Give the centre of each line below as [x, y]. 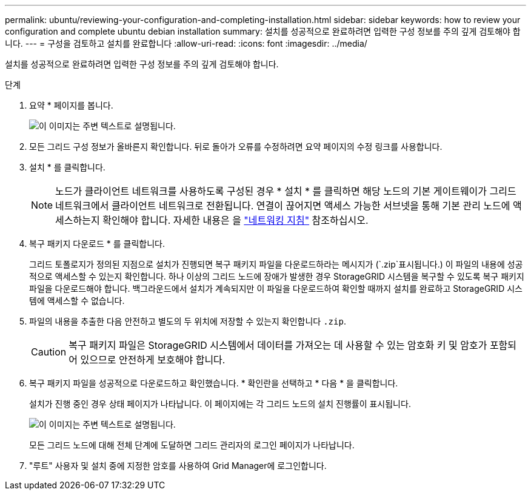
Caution [49, 352]
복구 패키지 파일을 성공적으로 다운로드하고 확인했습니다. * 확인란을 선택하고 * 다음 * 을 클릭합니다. [214, 383]
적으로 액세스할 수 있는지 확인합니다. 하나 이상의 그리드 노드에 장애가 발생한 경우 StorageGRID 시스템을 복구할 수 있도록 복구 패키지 [277, 276]
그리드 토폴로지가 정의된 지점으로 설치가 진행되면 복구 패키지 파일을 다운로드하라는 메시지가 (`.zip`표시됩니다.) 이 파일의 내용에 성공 [276, 264]
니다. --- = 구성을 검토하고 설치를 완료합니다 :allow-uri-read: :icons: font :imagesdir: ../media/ [186, 43]
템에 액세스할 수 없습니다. [77, 301]
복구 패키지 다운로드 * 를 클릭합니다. [97, 244]
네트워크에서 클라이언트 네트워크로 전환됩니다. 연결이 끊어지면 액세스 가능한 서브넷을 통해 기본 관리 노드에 [283, 206]
